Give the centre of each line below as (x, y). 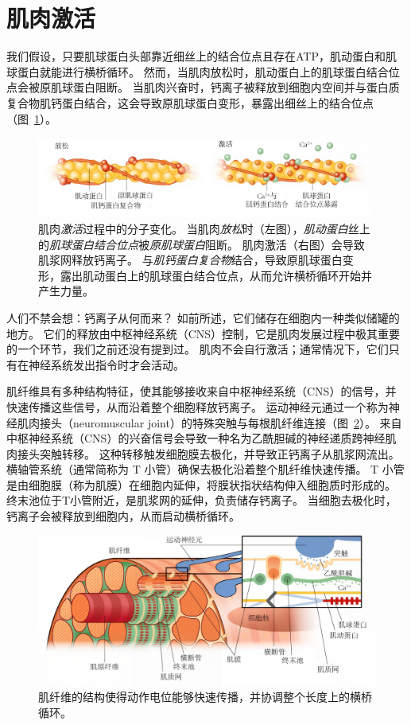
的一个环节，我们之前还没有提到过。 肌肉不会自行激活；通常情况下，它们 (198, 349)
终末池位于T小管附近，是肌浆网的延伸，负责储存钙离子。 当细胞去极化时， (202, 500)
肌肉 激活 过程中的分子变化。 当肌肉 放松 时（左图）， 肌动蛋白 (193, 228)
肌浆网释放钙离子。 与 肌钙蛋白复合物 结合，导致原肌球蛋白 (190, 260)
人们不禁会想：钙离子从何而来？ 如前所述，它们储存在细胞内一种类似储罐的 (203, 317)
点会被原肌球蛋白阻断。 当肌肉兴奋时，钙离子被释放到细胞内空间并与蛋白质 (203, 87)
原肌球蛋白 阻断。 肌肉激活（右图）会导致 (257, 244)
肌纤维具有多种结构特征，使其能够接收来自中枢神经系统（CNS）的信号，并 (202, 391)
